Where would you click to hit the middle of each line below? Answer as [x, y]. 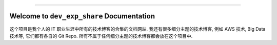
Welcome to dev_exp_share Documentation [82, 16]
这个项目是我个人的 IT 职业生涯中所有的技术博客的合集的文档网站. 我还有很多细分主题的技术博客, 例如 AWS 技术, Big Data [137, 29]
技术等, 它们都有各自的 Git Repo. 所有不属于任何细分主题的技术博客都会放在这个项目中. [101, 36]
